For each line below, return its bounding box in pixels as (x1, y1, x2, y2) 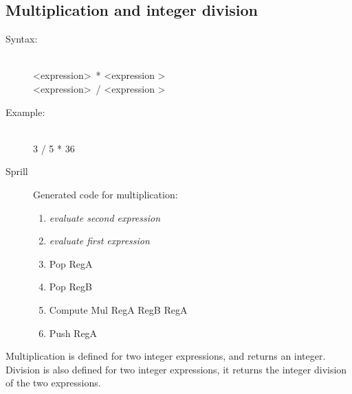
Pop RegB (49, 279, 92, 294)
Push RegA (49, 325, 98, 340)
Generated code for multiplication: (33, 187, 178, 201)
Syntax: (5, 32, 38, 46)
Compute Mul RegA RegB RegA (49, 302, 188, 316)
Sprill (5, 164, 28, 178)
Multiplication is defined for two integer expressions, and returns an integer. (5, 349, 326, 363)
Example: (5, 104, 45, 119)
